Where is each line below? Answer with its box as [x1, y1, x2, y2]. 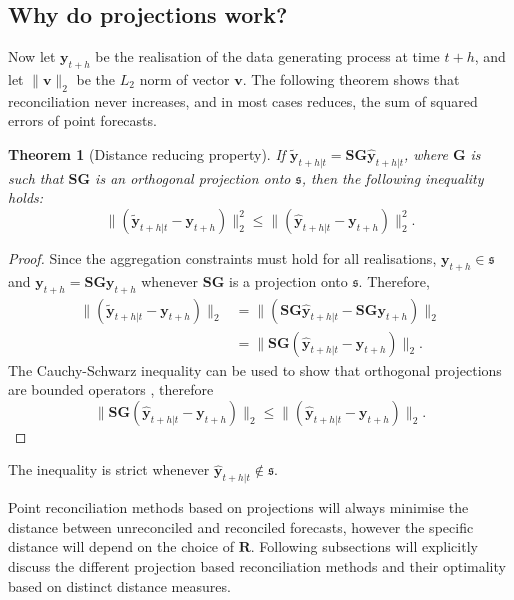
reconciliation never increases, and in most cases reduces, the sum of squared [8, 90, 478, 111]
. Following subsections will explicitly [250, 536, 478, 557]
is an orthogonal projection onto [95, 167, 291, 188]
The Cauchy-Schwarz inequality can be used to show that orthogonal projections [8, 359, 502, 380]
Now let [8, 46, 56, 67]
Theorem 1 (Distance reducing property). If [8, 143, 286, 164]
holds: [8, 187, 44, 208]
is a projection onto [229, 270, 348, 291]
